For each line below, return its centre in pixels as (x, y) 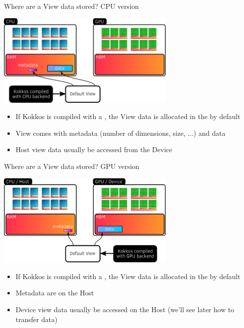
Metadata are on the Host (55, 293)
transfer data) (36, 319)
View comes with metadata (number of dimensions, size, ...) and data (121, 133)
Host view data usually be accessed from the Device (94, 149)
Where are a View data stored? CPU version (71, 6)
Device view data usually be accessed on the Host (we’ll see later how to (125, 309)
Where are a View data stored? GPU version (72, 166)
